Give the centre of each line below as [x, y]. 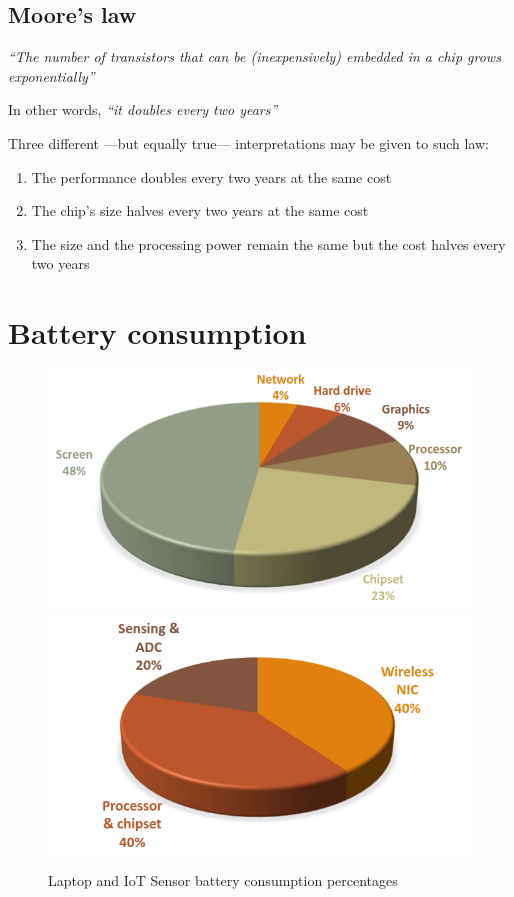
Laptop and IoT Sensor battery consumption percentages [223, 880]
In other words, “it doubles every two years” [143, 109]
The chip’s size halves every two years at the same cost [200, 210]
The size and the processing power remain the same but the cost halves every [268, 243]
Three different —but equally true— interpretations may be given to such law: [249, 142]
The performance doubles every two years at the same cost [211, 176]
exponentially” [51, 75]
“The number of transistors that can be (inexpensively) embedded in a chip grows [254, 56]
